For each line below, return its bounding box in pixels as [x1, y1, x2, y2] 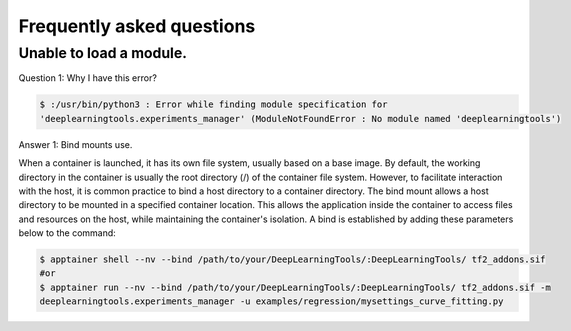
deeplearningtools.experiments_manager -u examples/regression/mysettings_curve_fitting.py [39, 296, 504, 307]
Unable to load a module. [18, 44, 188, 62]
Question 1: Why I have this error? [18, 72, 157, 84]
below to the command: [18, 227, 117, 239]
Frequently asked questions [18, 15, 256, 37]
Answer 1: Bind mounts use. [18, 138, 133, 150]
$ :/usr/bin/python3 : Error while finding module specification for [39, 99, 388, 110]
